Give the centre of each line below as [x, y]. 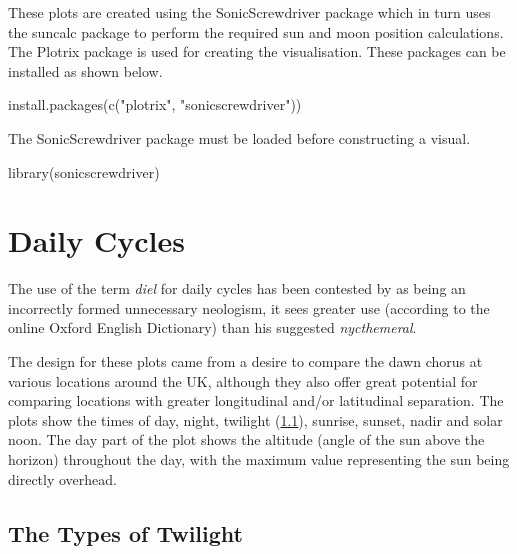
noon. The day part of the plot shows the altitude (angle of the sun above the [246, 439]
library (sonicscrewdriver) [84, 171]
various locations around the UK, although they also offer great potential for [243, 380]
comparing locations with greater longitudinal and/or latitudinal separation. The [256, 400]
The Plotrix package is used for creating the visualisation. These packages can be [257, 51]
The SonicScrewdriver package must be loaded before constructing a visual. [239, 137]
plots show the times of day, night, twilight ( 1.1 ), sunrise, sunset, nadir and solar [255, 419]
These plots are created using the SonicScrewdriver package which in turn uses [249, 12]
